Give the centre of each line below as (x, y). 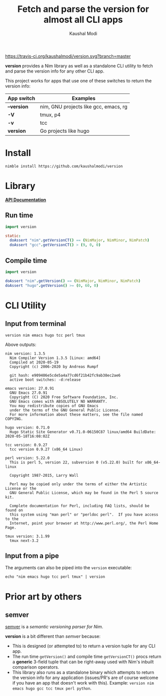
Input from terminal (35, 324)
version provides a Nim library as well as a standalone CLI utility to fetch (79, 66)
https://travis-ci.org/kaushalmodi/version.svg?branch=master (68, 56)
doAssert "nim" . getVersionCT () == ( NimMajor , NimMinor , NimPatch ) (80, 240)
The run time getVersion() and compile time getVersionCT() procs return (87, 657)
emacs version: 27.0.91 (30, 388)
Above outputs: (21, 345)
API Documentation (26, 199)
